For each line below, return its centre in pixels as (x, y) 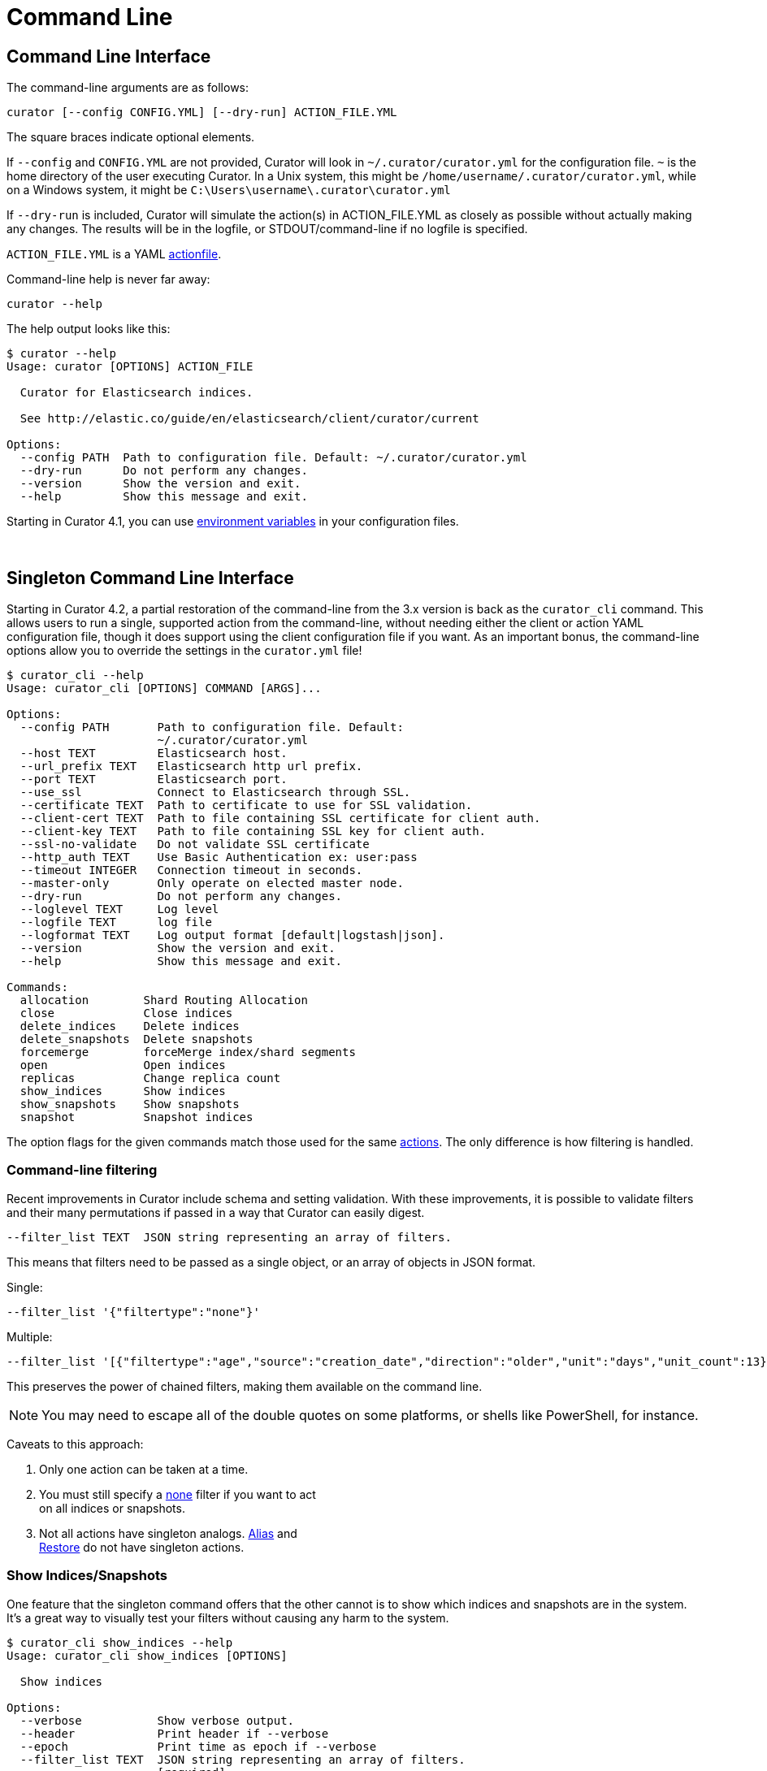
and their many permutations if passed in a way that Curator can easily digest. (216, 1212)
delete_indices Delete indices (130, 1026)
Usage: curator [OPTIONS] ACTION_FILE (130, 367)
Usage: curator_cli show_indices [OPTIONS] (147, 1655)
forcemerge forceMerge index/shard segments (188, 1052)
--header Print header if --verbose (174, 1733)
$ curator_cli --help (75, 675)
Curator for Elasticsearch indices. (136, 393)
